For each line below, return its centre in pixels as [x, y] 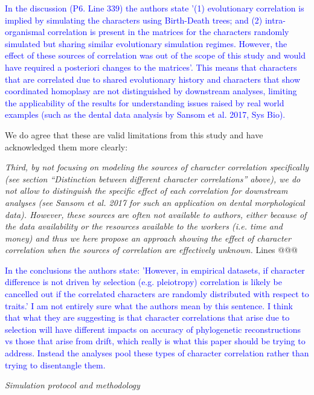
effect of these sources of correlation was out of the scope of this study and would [155, 55]
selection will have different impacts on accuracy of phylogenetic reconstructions [153, 329]
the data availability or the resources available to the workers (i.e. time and [144, 226]
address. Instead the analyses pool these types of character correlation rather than [157, 353]
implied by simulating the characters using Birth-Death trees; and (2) [134, 20]
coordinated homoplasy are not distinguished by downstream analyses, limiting [151, 91]
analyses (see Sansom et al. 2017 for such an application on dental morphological [155, 202]
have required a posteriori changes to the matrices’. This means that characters [151, 67]
